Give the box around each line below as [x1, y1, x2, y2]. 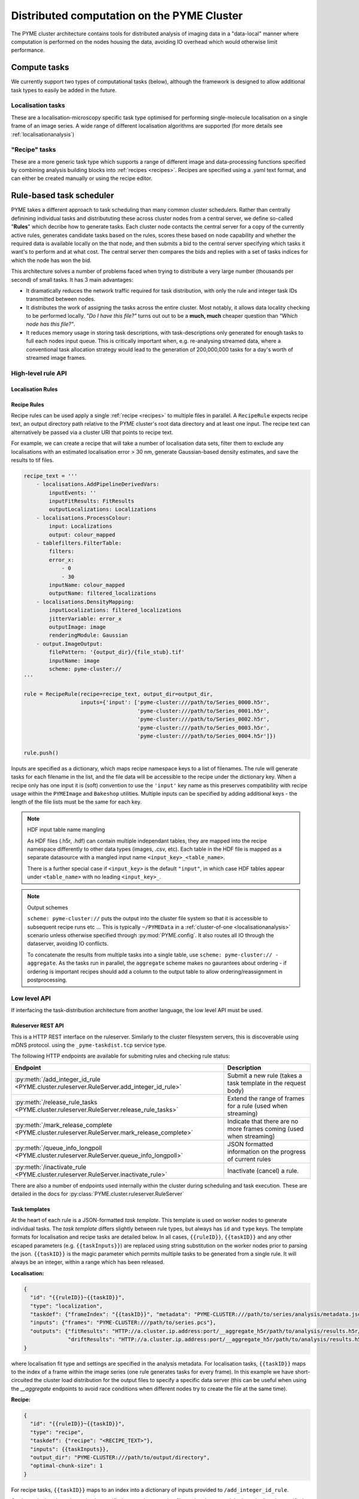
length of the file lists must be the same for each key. [11, 798, 142, 806]
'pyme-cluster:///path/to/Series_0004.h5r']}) [137, 733, 276, 740]
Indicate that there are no [227, 1117, 299, 1125]
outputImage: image [48, 624, 106, 630]
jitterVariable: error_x [48, 615, 122, 622]
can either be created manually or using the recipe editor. [11, 174, 153, 182]
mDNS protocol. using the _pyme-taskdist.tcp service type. [11, 1041, 167, 1049]
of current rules [227, 1155, 272, 1163]
